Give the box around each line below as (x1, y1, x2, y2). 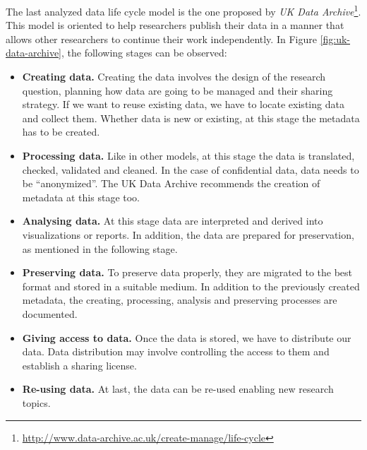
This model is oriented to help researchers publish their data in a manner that (6, 18, 344, 32)
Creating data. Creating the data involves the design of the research (22, 69, 326, 84)
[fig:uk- (320, 31, 350, 46)
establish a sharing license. (22, 357, 137, 372)
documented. (22, 306, 78, 321)
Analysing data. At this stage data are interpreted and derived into (22, 213, 323, 228)
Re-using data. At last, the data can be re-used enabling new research (22, 381, 334, 396)
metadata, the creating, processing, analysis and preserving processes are (22, 292, 337, 307)
